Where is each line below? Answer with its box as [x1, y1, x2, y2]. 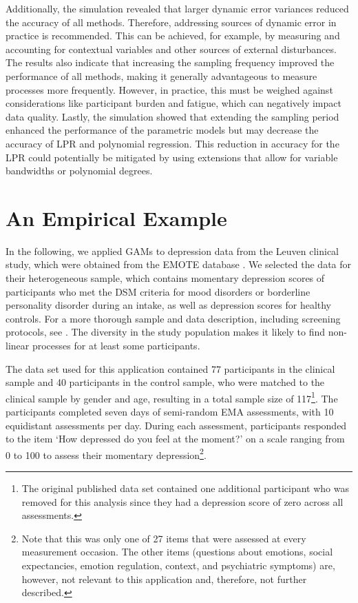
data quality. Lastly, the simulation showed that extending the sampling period [6, 109, 339, 123]
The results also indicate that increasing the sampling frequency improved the [6, 55, 335, 70]
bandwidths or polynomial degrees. [6, 163, 153, 178]
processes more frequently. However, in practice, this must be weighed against [6, 82, 333, 96]
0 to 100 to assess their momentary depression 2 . [6, 445, 207, 462]
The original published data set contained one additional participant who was [21, 481, 349, 495]
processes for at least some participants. [32, 338, 200, 352]
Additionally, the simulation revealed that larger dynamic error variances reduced [6, 1, 349, 15]
